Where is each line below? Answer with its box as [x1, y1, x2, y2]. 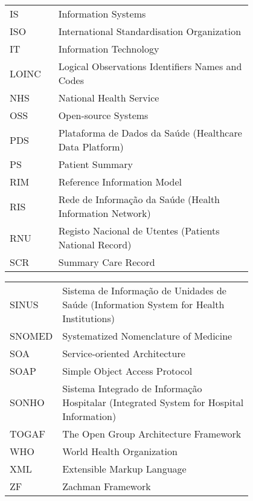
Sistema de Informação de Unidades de [62, 283, 226, 297]
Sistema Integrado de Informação [62, 381, 202, 395]
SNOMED [10, 329, 53, 343]
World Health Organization [62, 444, 178, 458]
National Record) [58, 238, 132, 251]
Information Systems [58, 7, 146, 21]
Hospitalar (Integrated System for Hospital [62, 395, 244, 409]
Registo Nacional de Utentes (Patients [58, 224, 220, 238]
